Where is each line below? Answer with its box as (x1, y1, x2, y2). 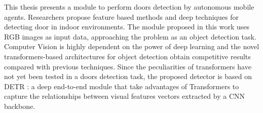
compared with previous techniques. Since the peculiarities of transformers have (4, 61, 251, 71)
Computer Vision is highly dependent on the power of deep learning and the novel (4, 41, 259, 52)
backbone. (4, 100, 35, 111)
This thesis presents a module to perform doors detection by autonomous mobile (4, 2, 254, 12)
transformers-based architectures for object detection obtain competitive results (4, 51, 251, 61)
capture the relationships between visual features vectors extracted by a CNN (4, 91, 245, 101)
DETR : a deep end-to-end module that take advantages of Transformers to (4, 81, 239, 91)
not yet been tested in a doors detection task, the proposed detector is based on (4, 71, 252, 82)
